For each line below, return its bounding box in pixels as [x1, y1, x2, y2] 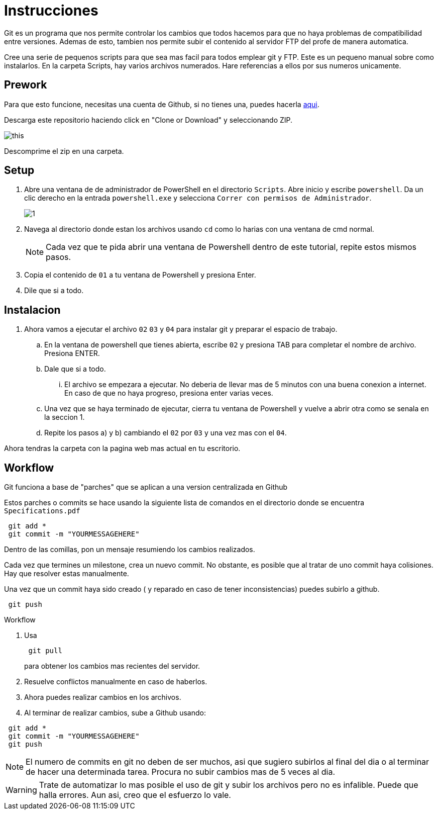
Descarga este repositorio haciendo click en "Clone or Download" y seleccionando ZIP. [4, 115, 293, 124]
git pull [28, 647, 62, 655]
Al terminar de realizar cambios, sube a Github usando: [24, 708, 206, 717]
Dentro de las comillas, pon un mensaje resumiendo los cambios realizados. [4, 545, 255, 554]
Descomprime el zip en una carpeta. [4, 146, 124, 155]
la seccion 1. [44, 413, 85, 422]
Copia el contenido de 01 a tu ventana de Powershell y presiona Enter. [24, 270, 256, 280]
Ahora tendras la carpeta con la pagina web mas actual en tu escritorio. [4, 444, 241, 453]
